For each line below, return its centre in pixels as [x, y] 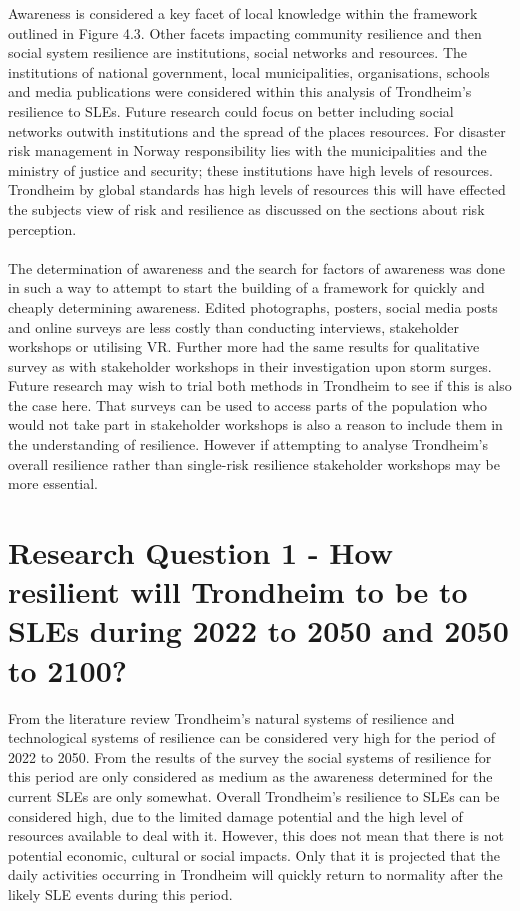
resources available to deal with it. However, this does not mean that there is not [256, 835]
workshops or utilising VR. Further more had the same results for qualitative [244, 346]
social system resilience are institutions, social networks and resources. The [238, 52]
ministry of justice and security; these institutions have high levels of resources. [251, 169]
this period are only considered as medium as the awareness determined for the [250, 776]
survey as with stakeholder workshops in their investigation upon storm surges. [250, 365]
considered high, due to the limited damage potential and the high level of [235, 815]
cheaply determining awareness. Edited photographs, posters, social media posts [253, 306]
